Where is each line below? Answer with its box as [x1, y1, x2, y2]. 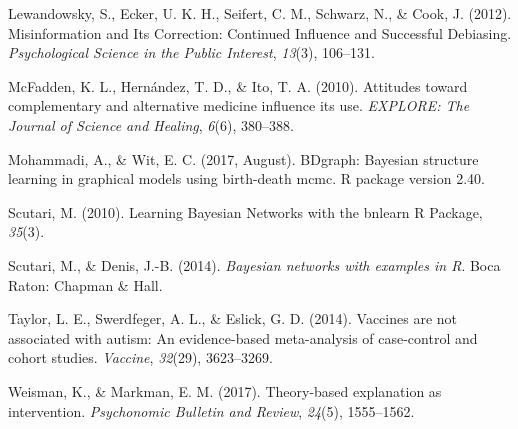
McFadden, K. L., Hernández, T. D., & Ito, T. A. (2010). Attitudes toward [8, 75, 468, 96]
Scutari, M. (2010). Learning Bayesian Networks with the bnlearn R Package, [8, 201, 483, 222]
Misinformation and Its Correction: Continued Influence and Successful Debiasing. [8, 22, 512, 43]
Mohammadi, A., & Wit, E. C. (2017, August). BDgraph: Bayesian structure [8, 148, 479, 169]
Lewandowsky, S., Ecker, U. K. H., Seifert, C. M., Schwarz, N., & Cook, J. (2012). [8, 3, 512, 23]
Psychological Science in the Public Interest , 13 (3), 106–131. [8, 42, 375, 63]
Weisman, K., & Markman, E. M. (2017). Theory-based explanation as [8, 380, 442, 401]
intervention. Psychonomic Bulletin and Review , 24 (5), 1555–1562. [8, 400, 415, 421]
